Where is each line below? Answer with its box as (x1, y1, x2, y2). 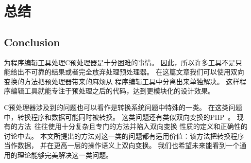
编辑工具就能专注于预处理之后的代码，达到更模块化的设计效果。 (10, 86, 215, 96)
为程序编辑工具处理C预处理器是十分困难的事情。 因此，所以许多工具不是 (4, 57, 235, 67)
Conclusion (4, 34, 60, 49)
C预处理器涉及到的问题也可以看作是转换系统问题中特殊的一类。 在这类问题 (4, 102, 242, 112)
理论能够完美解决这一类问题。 (17, 149, 113, 160)
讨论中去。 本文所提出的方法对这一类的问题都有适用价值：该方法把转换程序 (4, 130, 244, 141)
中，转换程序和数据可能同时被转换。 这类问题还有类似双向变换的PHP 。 (4, 111, 235, 122)
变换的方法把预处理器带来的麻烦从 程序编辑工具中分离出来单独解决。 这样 (4, 76, 240, 86)
